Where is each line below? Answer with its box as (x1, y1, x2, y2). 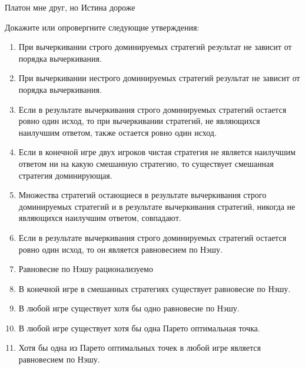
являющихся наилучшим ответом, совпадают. (18, 212, 181, 224)
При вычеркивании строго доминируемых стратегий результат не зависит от (18, 41, 292, 53)
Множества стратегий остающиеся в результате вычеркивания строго (18, 189, 267, 201)
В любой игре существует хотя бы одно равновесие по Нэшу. (18, 302, 240, 314)
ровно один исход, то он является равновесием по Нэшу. (18, 243, 223, 255)
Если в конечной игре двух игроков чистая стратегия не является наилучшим (18, 146, 296, 158)
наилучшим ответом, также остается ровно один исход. (18, 126, 217, 138)
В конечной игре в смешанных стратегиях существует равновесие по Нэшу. (18, 282, 291, 294)
